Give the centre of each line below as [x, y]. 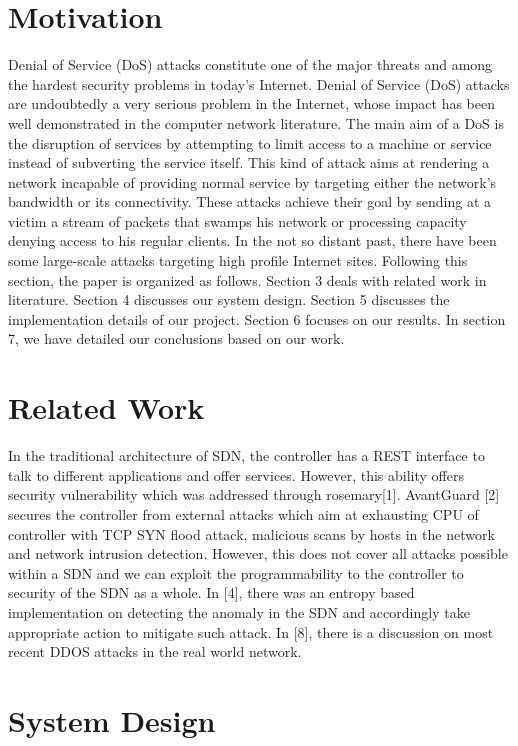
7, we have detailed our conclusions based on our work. [176, 338]
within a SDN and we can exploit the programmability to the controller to [236, 572]
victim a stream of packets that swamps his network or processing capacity [237, 220]
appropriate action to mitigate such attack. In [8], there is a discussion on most [251, 631]
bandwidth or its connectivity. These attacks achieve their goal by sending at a [249, 201]
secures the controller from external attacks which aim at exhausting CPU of [243, 513]
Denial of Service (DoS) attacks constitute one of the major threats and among [250, 64]
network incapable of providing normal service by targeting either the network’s [252, 181]
